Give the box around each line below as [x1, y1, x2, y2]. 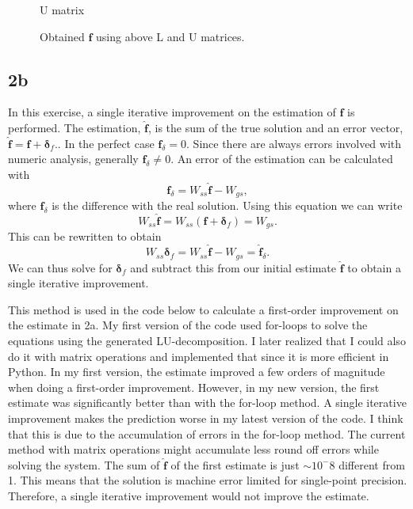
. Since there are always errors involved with [186, 135, 402, 151]
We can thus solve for [8, 259, 113, 275]
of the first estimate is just [170, 456, 300, 473]
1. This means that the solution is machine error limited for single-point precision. [8, 472, 407, 488]
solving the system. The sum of [8, 456, 160, 473]
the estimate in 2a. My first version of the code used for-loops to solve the [8, 317, 368, 333]
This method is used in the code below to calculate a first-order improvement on [8, 301, 399, 317]
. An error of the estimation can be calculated [170, 150, 393, 167]
